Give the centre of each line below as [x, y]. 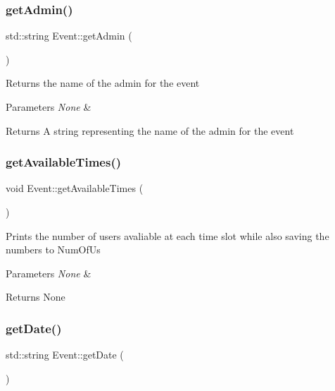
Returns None [36, 297]
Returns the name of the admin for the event [103, 83]
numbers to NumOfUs [53, 249]
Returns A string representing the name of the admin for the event [150, 130]
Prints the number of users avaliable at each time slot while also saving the [167, 235]
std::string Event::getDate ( [65, 355]
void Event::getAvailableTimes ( [75, 188]
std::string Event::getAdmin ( [69, 36]
